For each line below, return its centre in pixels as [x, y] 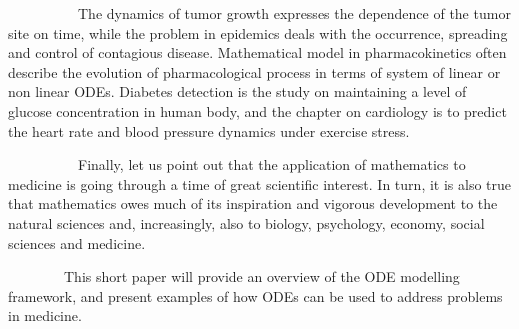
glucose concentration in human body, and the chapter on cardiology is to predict [257, 110]
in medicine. [45, 315]
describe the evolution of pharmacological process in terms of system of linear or [254, 71]
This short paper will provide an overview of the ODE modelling [261, 276]
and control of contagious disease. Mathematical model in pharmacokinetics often [257, 52]
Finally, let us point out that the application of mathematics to [271, 164]
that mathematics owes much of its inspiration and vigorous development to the [253, 203]
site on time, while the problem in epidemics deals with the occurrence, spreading [258, 32]
